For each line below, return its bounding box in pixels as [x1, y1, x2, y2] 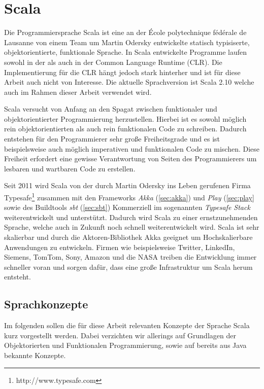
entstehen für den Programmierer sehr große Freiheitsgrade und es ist [4, 133, 220, 144]
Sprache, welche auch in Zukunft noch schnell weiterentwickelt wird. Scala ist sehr [4, 222, 259, 232]
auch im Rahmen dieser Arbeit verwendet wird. [4, 86, 152, 97]
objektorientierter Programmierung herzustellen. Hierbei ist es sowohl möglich [4, 113, 247, 124]
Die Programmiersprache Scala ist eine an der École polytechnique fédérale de [4, 27, 247, 38]
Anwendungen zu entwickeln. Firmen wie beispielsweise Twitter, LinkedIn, [4, 241, 235, 252]
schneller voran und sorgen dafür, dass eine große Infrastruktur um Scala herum [4, 261, 253, 272]
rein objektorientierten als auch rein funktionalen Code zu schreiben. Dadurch [4, 123, 247, 134]
